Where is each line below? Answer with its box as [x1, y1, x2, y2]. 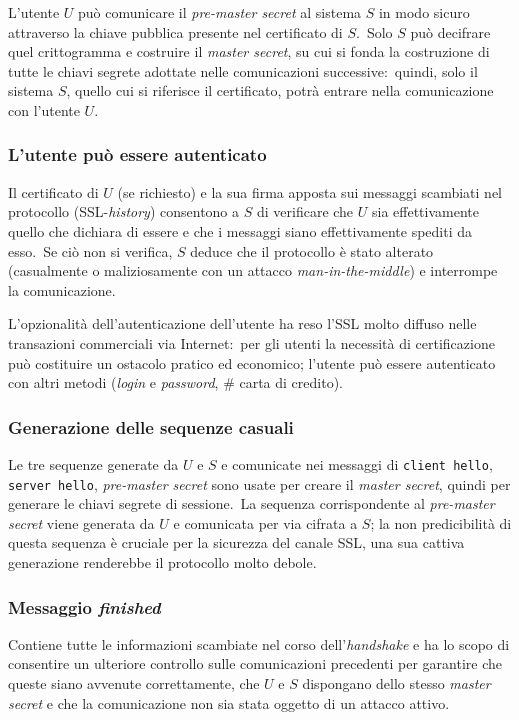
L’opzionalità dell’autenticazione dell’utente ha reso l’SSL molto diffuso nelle [8, 313, 477, 334]
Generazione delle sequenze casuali [8, 414, 294, 439]
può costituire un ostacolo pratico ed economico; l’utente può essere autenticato [8, 352, 496, 373]
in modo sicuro [378, 2, 470, 22]
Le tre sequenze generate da [8, 453, 179, 474]
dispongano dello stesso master [302, 673, 491, 694]
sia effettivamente [371, 201, 479, 222]
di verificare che [256, 201, 354, 222]
